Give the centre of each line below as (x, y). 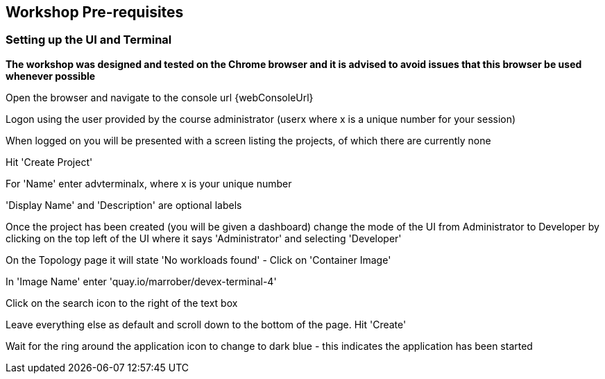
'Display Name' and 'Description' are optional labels (124, 205)
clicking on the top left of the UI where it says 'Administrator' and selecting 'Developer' (204, 238)
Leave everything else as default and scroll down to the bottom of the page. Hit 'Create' (206, 324)
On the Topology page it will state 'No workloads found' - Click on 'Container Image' (198, 260)
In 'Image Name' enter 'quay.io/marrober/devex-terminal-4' (141, 281)
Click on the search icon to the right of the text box (122, 303)
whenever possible (51, 76)
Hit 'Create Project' (49, 162)
